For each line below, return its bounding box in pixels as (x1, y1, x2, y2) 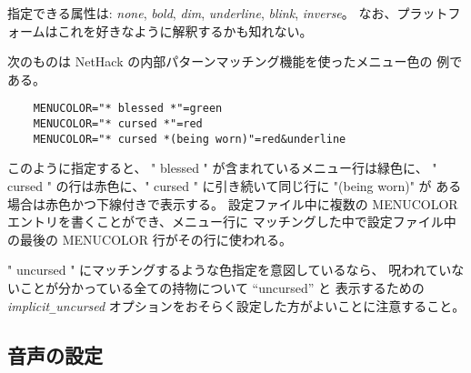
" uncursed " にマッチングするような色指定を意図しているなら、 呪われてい (7, 260, 452, 279)
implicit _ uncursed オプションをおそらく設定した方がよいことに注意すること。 (7, 296, 466, 315)
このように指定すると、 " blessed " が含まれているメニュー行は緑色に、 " (7, 158, 437, 177)
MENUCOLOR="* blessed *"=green (33, 102, 223, 116)
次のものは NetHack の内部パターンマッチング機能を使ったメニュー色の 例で (7, 52, 463, 71)
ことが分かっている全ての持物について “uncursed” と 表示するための (19, 277, 425, 297)
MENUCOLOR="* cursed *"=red (33, 117, 203, 131)
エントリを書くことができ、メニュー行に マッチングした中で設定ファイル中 (7, 212, 456, 231)
